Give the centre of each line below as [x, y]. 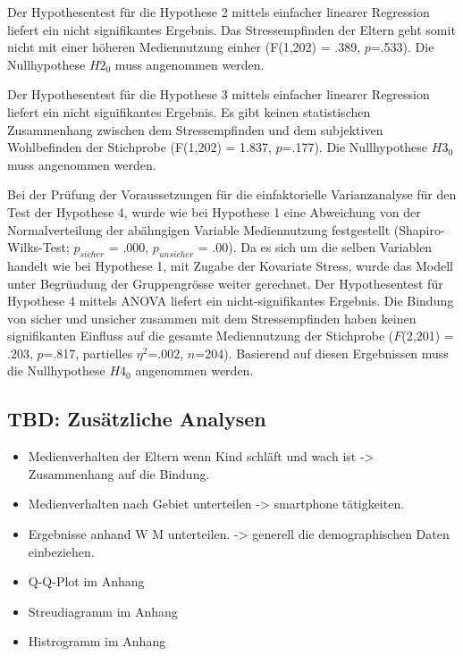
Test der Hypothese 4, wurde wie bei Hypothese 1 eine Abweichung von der [214, 211]
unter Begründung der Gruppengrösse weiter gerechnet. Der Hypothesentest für [225, 283]
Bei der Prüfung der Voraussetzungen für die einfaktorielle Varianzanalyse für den [232, 194]
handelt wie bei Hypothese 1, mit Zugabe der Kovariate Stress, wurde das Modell [231, 265]
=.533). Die [402, 47]
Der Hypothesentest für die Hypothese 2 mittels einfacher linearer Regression [219, 12]
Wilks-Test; [38, 247]
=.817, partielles [88, 353]
